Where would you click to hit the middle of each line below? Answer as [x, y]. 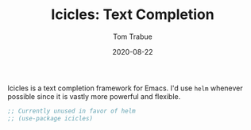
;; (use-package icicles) [50, 118]
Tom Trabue [133, 36]
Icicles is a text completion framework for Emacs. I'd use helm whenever [125, 88]
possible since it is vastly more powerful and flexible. [94, 96]
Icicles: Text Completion [133, 15]
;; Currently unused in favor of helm [71, 111]
